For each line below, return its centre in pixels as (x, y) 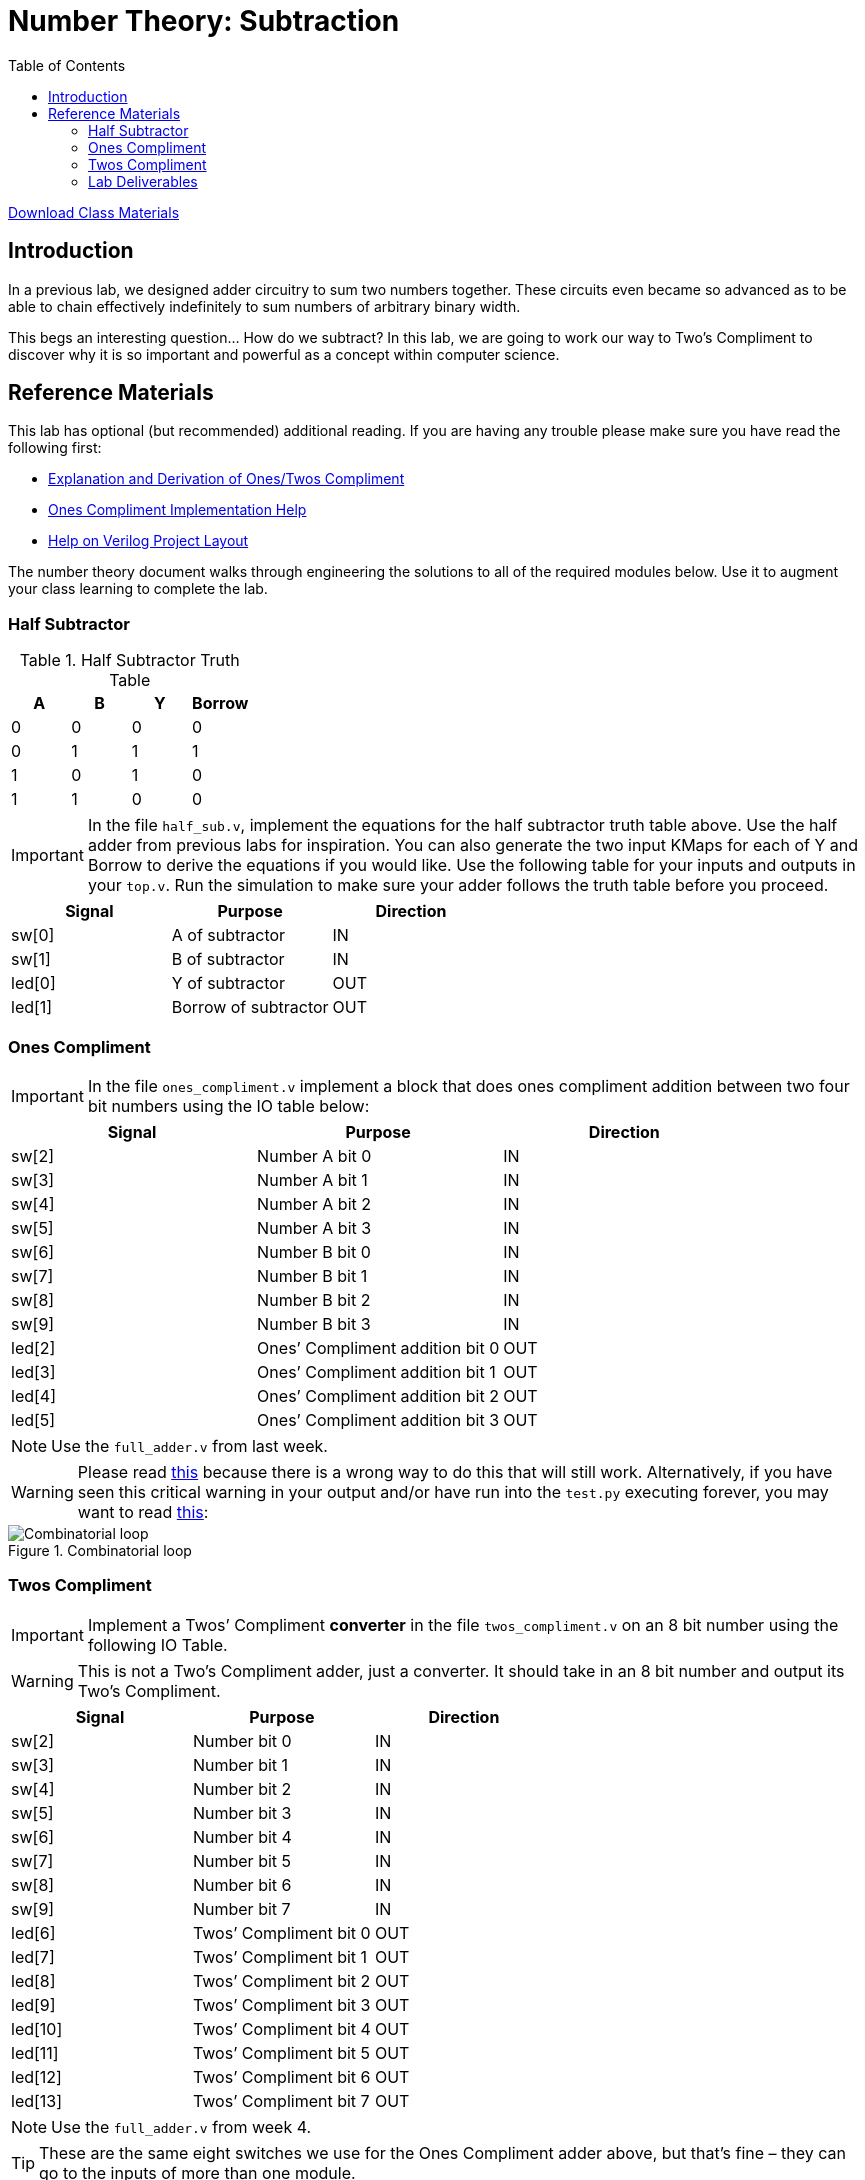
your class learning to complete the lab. (138, 589)
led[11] (35, 2052)
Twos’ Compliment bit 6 (281, 2076)
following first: (55, 448)
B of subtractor (228, 959)
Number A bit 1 (312, 1179)
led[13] (37, 2100)
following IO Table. (157, 1644)
